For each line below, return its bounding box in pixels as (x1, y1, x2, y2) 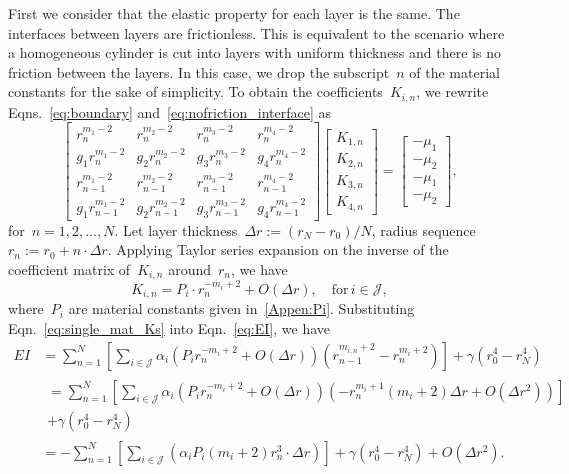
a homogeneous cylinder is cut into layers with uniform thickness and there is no (8, 42, 501, 63)
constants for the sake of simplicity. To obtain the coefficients (8, 81, 383, 102)
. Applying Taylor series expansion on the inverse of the (107, 239, 449, 260)
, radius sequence (371, 219, 476, 240)
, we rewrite (416, 81, 489, 102)
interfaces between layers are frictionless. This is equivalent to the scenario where (8, 22, 505, 43)
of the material (409, 61, 500, 82)
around (168, 259, 211, 280)
